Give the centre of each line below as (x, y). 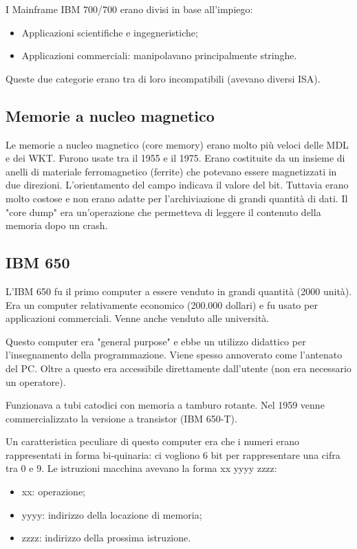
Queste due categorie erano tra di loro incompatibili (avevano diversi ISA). (163, 78)
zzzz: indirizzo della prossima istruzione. (106, 538)
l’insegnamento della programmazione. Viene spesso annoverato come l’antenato (174, 355)
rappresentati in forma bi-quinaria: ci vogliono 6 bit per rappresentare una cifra (173, 454)
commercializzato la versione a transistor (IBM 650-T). (121, 418)
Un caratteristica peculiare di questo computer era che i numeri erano (153, 441)
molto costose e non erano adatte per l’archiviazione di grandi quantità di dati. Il (177, 198)
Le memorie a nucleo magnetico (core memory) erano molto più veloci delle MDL (177, 144)
